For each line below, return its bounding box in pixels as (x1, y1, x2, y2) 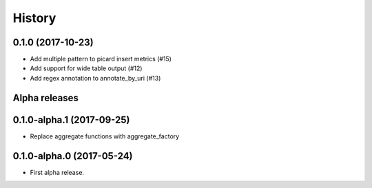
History (12, 10, 56, 25)
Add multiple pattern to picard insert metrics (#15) (30, 55, 172, 63)
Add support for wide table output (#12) (30, 64, 143, 72)
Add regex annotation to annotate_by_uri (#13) (30, 74, 161, 82)
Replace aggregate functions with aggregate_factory (30, 132, 180, 140)
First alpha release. (30, 168, 85, 176)
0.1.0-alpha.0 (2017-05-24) (12, 150, 134, 162)
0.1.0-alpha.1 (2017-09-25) (12, 114, 130, 125)
